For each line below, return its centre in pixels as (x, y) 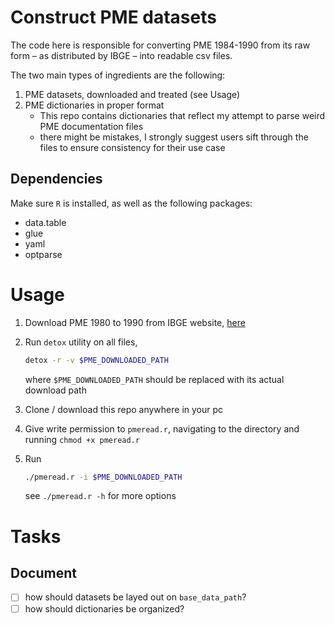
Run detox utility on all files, (81, 342)
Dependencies (56, 179)
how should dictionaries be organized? (104, 608)
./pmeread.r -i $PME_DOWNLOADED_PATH (103, 477)
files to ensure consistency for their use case (132, 147)
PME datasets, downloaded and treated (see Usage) (132, 94)
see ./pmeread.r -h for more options (100, 496)
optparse (43, 254)
